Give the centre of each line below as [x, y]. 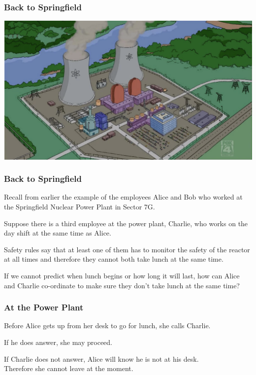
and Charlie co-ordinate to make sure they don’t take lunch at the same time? [122, 285]
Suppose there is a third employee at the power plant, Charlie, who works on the [126, 223]
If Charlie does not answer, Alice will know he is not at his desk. [101, 358]
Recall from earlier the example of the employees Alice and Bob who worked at [123, 197]
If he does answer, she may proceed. [58, 342]
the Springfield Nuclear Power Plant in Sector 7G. [80, 206]
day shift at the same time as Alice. [58, 233]
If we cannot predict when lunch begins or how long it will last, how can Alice [122, 275]
